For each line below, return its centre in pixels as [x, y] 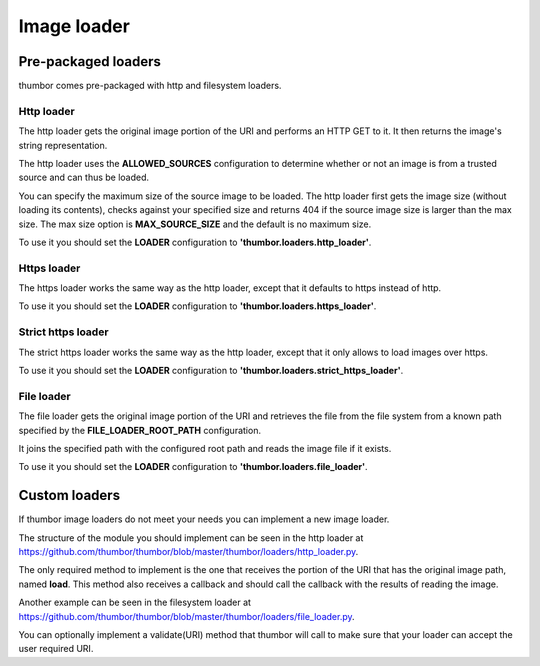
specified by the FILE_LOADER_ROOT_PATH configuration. [140, 430]
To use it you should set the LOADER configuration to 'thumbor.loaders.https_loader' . [197, 306]
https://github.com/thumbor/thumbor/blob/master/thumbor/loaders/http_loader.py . [188, 551]
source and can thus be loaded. [84, 177]
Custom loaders [69, 495]
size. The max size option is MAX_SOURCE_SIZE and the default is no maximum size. [195, 224]
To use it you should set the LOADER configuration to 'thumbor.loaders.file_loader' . [193, 467]
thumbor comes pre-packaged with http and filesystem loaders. [150, 86]
